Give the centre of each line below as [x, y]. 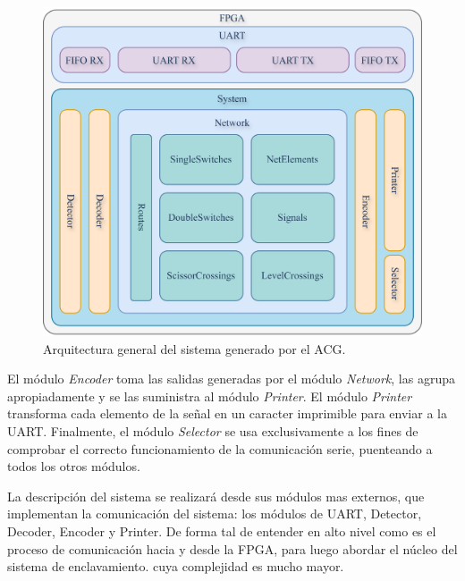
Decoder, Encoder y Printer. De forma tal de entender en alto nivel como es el [222, 531]
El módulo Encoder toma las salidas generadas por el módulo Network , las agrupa [231, 379]
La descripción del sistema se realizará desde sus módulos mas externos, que [216, 496]
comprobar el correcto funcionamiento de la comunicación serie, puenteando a [220, 448]
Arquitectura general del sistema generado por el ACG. [194, 348]
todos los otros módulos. [74, 466]
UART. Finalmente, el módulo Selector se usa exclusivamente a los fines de [213, 431]
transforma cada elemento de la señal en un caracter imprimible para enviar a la [227, 413]
